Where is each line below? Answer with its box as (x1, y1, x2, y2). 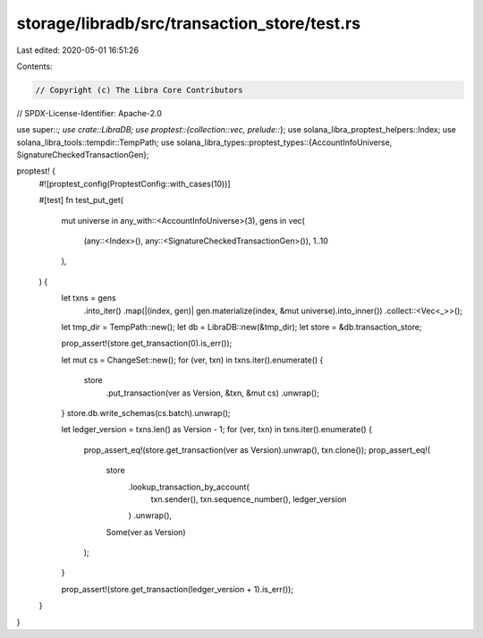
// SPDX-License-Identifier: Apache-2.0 (16, 107, 163, 118)
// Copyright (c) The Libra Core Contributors (35, 85, 243, 95)
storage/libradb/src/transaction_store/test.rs (16, 13, 361, 33)
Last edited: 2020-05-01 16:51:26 (16, 45, 139, 55)
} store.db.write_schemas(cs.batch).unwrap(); (61, 407, 232, 418)
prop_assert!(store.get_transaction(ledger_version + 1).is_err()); (61, 583, 294, 594)
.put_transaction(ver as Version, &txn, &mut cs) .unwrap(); (106, 387, 319, 398)
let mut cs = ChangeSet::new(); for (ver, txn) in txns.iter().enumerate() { (61, 354, 324, 365)
